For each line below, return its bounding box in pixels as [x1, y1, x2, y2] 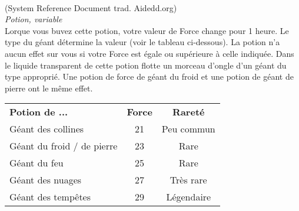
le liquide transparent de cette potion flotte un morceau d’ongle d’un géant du [5, 59, 287, 71]
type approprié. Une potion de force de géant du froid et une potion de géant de [5, 70, 294, 83]
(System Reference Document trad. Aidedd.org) [5, 1, 177, 13]
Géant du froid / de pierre [9, 139, 118, 153]
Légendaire [166, 190, 211, 204]
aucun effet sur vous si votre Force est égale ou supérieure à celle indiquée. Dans [5, 47, 294, 59]
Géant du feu [9, 156, 64, 170]
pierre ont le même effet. [5, 81, 93, 94]
